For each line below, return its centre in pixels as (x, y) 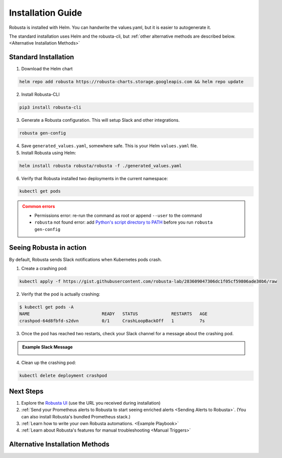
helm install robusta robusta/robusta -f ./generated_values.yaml (100, 166)
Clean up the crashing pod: (49, 363)
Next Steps (26, 391)
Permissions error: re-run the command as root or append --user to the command (118, 215)
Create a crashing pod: (44, 268)
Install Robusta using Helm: (49, 153)
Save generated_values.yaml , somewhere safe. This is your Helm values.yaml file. (109, 146)
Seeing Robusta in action (48, 248)
